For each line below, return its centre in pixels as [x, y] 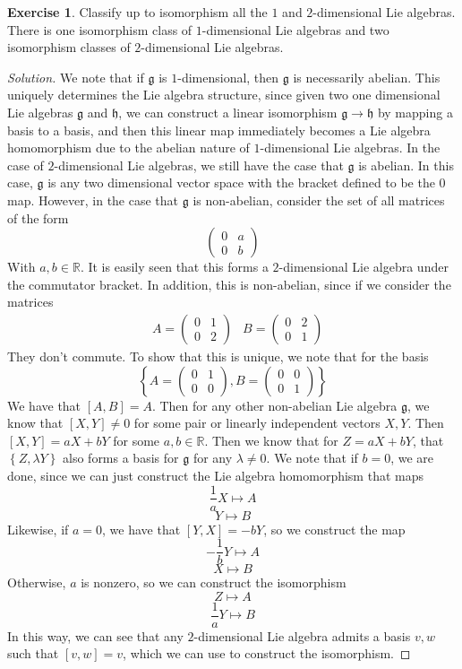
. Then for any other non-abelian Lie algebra [274, 405]
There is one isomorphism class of [100, 29]
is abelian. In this [406, 165]
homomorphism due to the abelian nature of [128, 148]
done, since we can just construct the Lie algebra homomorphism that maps [215, 475]
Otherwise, [37, 582]
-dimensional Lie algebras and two [295, 29]
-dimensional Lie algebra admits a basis [302, 635]
